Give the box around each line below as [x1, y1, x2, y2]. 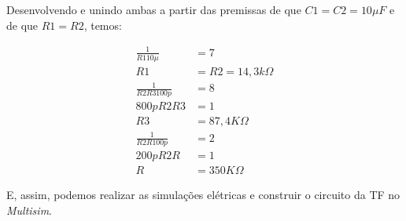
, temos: [83, 16, 122, 33]
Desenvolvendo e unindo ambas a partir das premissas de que [6, 2, 301, 17]
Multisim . [6, 202, 52, 219]
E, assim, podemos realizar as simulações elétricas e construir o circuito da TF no [6, 187, 400, 203]
